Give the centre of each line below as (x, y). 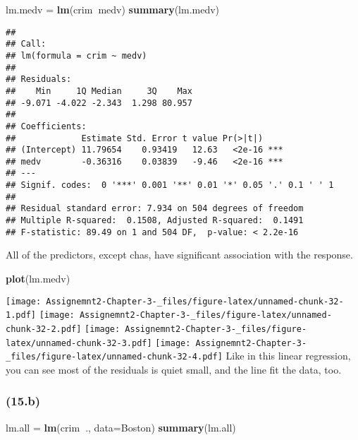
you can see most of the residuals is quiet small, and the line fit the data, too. (174, 369)
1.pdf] (21, 315)
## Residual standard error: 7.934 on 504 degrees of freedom (155, 209)
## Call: (26, 44)
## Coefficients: (46, 126)
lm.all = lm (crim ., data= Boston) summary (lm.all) (121, 427)
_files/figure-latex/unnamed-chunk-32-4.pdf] (114, 357)
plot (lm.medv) (38, 278)
